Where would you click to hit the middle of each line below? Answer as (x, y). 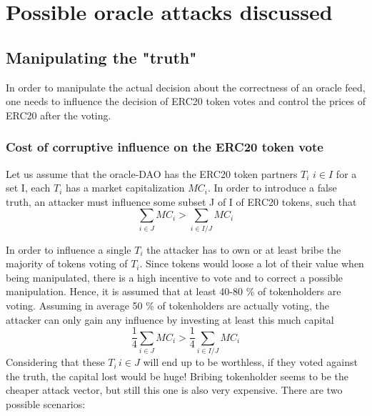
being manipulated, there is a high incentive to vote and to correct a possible (175, 277)
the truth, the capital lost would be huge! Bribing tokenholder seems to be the (177, 376)
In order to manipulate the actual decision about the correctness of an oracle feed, (186, 87)
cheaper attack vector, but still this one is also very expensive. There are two (174, 390)
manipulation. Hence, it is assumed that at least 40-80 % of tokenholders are (174, 291)
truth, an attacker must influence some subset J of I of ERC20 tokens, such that (181, 201)
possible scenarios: (46, 403)
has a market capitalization (125, 188)
